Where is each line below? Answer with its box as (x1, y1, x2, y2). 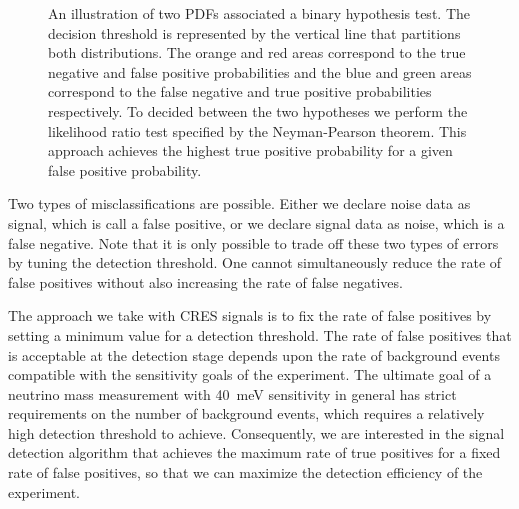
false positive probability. (48, 159, 202, 180)
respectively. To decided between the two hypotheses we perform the (48, 100, 468, 121)
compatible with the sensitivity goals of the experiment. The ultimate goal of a (8, 364, 492, 385)
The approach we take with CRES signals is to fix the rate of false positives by (8, 305, 492, 326)
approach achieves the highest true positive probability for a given (48, 140, 453, 161)
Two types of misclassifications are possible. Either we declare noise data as (8, 193, 471, 214)
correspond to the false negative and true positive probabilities (48, 81, 432, 102)
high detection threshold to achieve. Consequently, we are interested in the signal (8, 422, 505, 443)
